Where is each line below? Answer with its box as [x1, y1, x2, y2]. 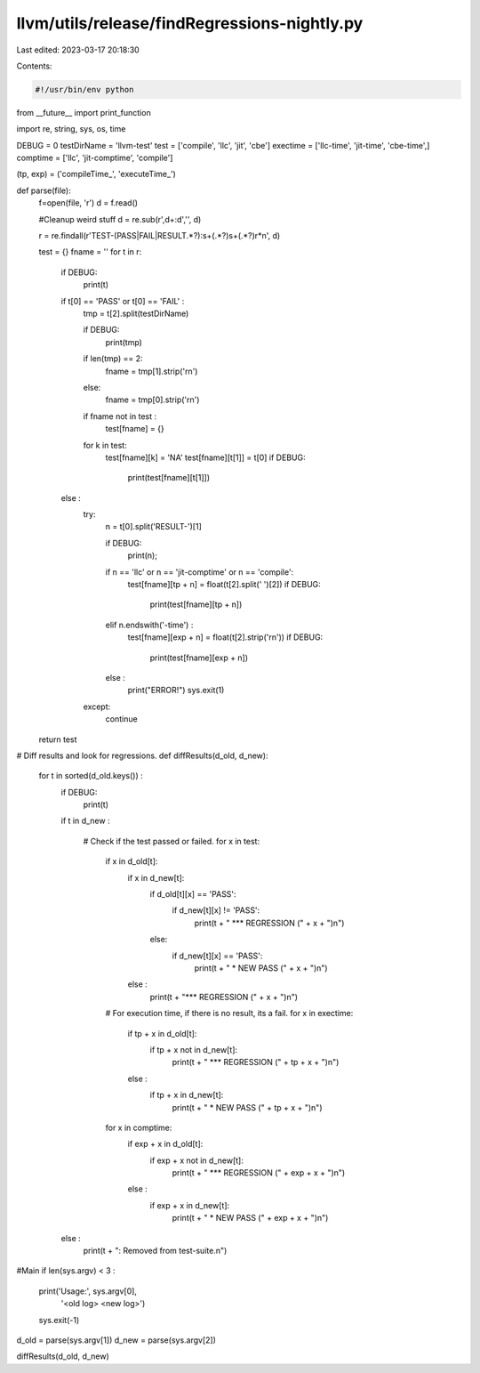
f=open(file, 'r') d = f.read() [38, 198, 138, 208]
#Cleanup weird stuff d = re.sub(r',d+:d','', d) [38, 214, 202, 224]
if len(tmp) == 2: [83, 353, 143, 364]
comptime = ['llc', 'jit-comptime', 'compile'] [16, 152, 173, 164]
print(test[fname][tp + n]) [149, 599, 243, 610]
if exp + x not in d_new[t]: [149, 1155, 244, 1166]
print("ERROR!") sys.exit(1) [127, 685, 225, 696]
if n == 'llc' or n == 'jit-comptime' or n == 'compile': [105, 566, 294, 577]
